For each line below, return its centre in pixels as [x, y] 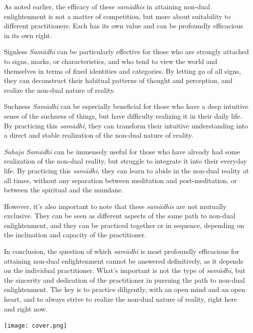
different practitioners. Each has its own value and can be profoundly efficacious [124, 26]
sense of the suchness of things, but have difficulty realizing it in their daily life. [123, 115]
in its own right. [28, 35]
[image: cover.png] [35, 326]
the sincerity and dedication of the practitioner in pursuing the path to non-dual [125, 280]
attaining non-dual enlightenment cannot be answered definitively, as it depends [124, 260]
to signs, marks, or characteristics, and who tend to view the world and [111, 61]
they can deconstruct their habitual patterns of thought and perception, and [118, 80]
